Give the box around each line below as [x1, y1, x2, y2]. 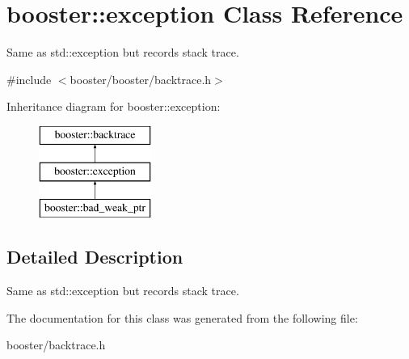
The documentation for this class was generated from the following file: [6, 309, 358, 326]
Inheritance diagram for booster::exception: [6, 98, 221, 115]
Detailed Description [6, 244, 183, 269]
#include [6, 70, 52, 87]
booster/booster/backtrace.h [70, 70, 212, 87]
